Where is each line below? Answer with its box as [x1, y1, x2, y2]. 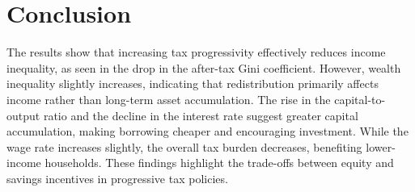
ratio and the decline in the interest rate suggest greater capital [43, 106, 358, 123]
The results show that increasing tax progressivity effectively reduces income [6, 44, 386, 61]
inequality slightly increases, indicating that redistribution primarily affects [6, 75, 379, 92]
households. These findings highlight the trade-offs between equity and [44, 154, 394, 171]
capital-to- [334, 90, 386, 107]
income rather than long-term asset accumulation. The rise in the [6, 90, 331, 107]
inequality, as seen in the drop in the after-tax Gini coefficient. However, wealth [6, 59, 401, 76]
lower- [366, 138, 396, 155]
